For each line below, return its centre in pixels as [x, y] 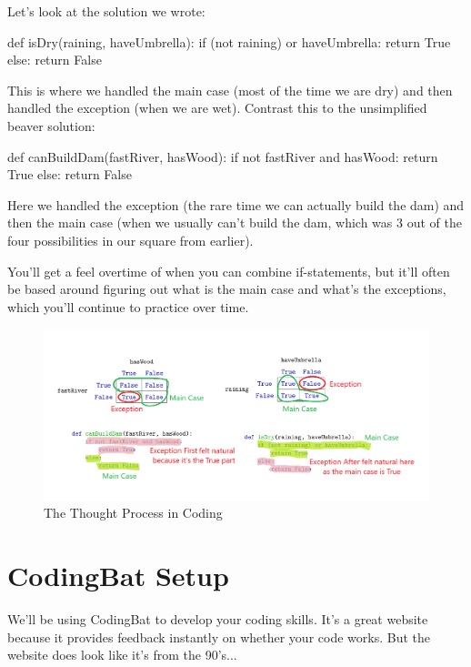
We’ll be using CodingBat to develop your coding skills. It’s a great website [218, 619]
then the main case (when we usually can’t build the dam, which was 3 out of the [235, 222]
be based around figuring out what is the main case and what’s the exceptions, [227, 289]
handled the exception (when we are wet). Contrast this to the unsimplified [217, 108]
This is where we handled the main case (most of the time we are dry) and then [230, 90]
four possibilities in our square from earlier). [130, 240]
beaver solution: [51, 125]
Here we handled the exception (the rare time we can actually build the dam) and [236, 204]
